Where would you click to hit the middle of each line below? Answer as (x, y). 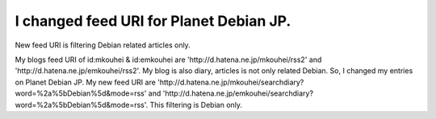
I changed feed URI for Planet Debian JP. (153, 21)
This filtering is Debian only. (196, 105)
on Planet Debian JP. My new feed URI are (86, 82)
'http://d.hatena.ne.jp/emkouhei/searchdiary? (238, 93)
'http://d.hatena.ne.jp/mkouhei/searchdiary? (231, 82)
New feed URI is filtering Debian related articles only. (103, 45)
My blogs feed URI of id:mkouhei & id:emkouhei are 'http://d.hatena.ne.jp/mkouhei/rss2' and (168, 59)
